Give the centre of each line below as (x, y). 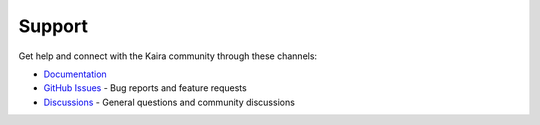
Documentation (75, 74)
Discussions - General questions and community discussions (169, 102)
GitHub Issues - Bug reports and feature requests (145, 88)
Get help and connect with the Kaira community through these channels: (168, 56)
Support (53, 26)
